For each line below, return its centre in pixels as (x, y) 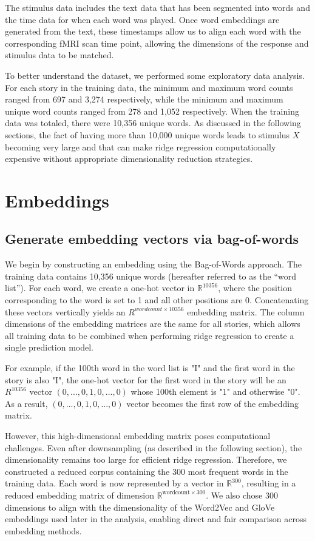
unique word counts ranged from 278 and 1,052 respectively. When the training (152, 111)
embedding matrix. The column (246, 311)
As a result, (26, 403)
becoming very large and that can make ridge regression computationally (141, 146)
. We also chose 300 (242, 495)
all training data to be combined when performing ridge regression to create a (150, 335)
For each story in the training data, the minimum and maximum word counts (149, 87)
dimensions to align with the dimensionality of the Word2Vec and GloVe (140, 507)
